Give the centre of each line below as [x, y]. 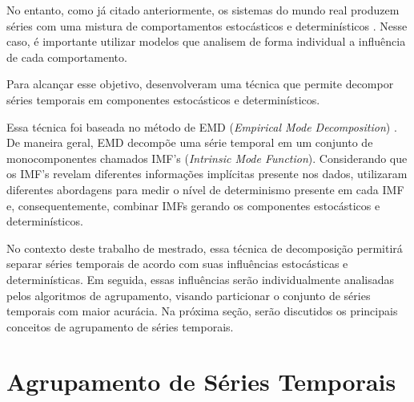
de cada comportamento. [67, 57]
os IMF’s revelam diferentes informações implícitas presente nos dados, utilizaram [207, 174]
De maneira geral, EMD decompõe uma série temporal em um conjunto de [190, 142]
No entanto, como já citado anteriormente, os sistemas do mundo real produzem [203, 10]
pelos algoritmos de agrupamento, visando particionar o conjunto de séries [189, 295]
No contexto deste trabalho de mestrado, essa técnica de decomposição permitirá [205, 248]
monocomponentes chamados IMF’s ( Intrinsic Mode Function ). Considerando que [207, 158]
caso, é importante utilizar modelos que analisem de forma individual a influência [206, 41]
